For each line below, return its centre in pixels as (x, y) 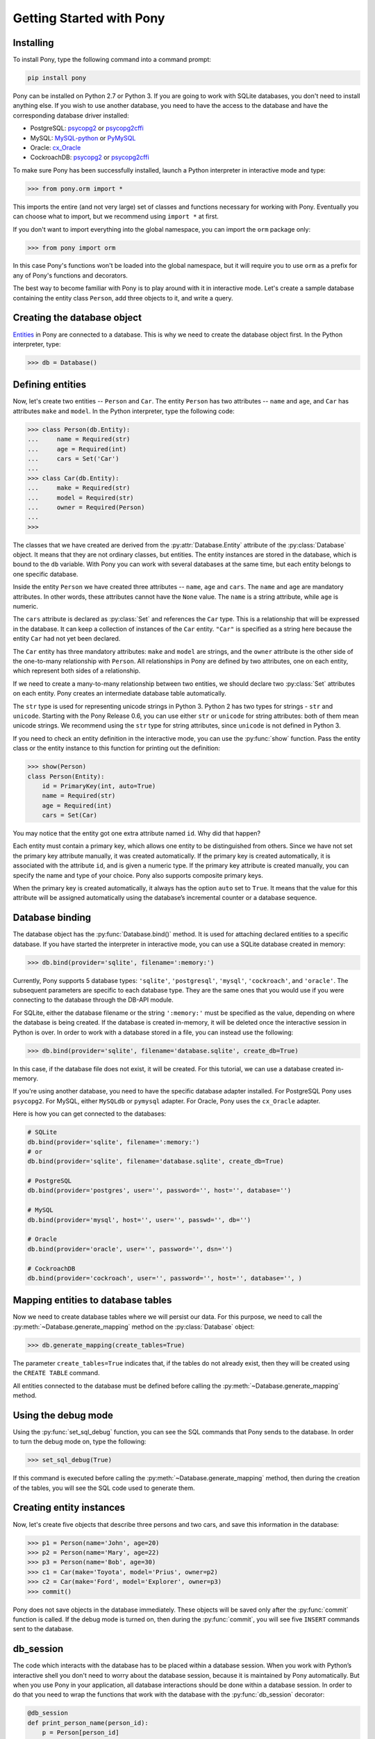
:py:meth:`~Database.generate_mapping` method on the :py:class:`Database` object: (134, 1327)
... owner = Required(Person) (86, 507)
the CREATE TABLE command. (56, 1373)
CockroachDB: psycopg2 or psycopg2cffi (90, 157)
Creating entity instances (69, 1508)
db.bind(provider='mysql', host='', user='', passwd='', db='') (139, 1220)
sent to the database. (43, 1629)
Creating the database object (77, 318)
